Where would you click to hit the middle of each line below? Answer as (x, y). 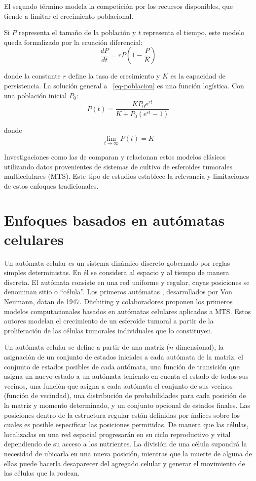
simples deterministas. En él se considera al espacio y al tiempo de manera (117, 272)
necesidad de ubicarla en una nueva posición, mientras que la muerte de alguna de (128, 453)
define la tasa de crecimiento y (114, 76)
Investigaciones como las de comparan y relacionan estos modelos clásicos (115, 156)
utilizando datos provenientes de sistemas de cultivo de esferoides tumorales (118, 166)
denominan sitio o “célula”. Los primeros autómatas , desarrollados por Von (118, 292)
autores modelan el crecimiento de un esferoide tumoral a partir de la (109, 321)
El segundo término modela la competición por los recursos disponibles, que (118, 6)
